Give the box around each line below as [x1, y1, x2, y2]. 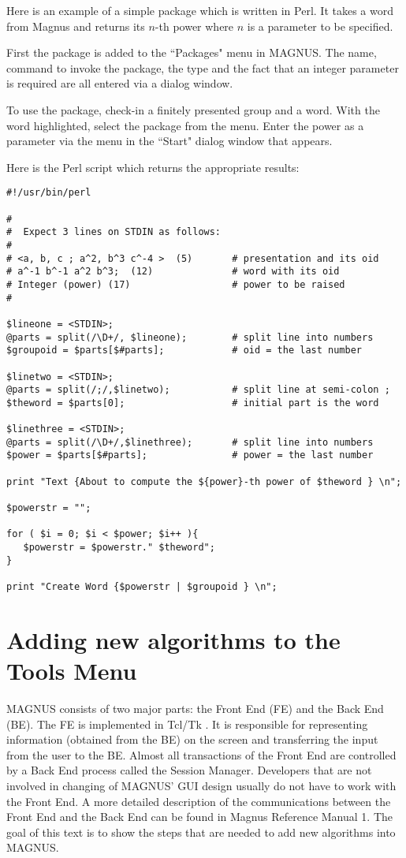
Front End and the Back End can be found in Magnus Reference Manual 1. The [6, 808, 393, 825]
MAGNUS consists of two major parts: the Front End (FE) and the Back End [6, 700, 384, 716]
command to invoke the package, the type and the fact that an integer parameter [6, 59, 399, 76]
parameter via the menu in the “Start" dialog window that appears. [6, 132, 333, 149]
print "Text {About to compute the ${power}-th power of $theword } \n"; [6, 476, 402, 487]
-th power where [155, 17, 234, 34]
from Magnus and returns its [6, 17, 145, 34]
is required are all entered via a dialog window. [6, 75, 233, 91]
